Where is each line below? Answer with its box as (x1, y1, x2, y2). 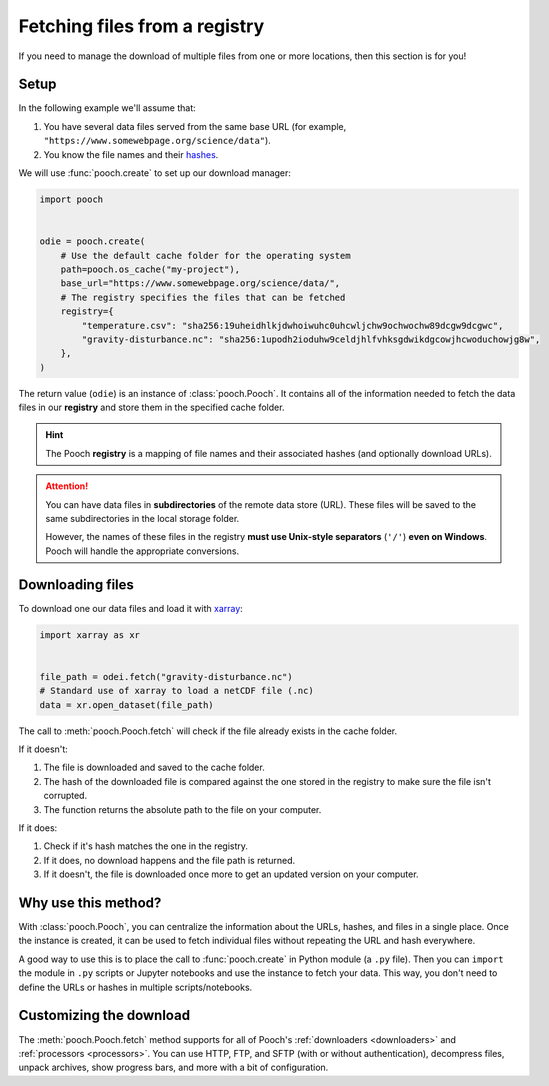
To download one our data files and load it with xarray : (18, 602, 244, 614)
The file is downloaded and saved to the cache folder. (43, 761, 265, 774)
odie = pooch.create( (39, 236, 146, 247)
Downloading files (18, 576, 135, 593)
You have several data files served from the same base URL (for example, (43, 120, 347, 132)
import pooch (39, 194, 104, 205)
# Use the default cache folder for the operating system (60, 250, 351, 261)
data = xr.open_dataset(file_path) (39, 699, 214, 710)
